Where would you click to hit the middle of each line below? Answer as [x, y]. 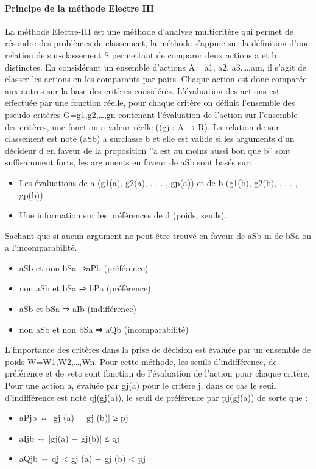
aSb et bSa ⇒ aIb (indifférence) [78, 309]
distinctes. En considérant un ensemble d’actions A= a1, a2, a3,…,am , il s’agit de [156, 67]
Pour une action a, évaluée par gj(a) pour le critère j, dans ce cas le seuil [141, 385]
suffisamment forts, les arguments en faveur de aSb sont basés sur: [128, 162]
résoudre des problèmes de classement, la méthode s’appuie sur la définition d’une [157, 43]
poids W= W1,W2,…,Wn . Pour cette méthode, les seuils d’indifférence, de [141, 361]
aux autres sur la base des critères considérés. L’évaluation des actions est [142, 90]
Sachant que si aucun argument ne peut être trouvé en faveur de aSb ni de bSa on [158, 235]
